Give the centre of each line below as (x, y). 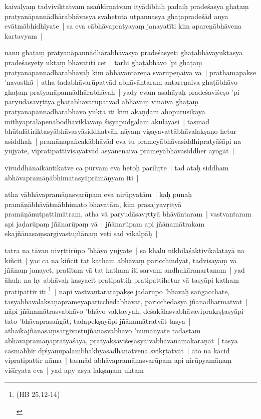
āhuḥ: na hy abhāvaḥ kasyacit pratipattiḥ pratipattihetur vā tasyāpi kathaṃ (122, 279)
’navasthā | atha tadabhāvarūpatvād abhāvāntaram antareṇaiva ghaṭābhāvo (121, 82)
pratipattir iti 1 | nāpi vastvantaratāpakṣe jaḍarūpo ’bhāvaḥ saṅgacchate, (117, 291)
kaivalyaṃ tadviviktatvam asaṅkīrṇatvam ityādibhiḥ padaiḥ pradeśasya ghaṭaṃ (127, 6)
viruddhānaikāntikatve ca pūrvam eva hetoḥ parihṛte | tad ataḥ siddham (117, 167)
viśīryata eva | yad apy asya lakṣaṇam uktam (74, 370)
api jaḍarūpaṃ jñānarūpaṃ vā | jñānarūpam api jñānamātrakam (105, 223)
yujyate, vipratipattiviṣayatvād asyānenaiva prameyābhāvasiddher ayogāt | (119, 151)
